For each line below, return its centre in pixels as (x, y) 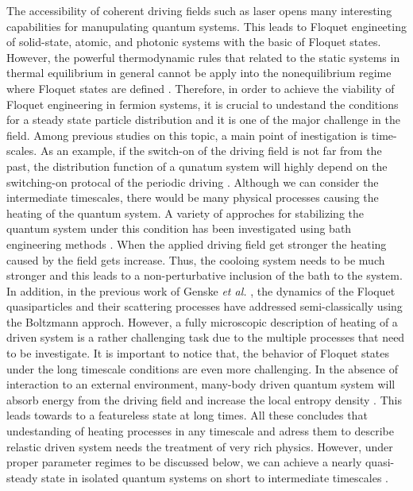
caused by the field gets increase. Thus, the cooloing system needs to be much (196, 259)
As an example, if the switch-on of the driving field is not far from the (211, 151)
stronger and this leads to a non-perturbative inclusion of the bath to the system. (205, 275)
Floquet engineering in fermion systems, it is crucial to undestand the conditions (203, 104)
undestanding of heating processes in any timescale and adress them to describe (200, 431)
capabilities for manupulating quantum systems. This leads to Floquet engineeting (206, 26)
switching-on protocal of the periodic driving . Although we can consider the (193, 182)
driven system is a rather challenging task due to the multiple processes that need (206, 337)
